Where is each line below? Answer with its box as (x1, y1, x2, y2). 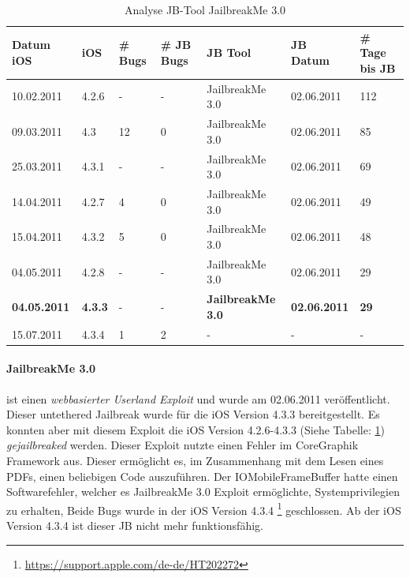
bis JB (360, 59, 396, 76)
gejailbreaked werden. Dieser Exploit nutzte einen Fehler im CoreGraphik (6, 437, 359, 453)
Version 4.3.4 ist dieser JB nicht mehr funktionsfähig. (6, 516, 263, 533)
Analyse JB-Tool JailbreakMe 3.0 (124, 2, 286, 17)
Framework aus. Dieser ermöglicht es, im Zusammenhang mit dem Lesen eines (6, 452, 384, 468)
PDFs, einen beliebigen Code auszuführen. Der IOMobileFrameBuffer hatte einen (6, 467, 398, 484)
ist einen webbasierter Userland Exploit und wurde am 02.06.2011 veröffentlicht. (6, 390, 390, 407)
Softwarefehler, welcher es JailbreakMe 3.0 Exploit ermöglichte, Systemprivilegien (6, 483, 400, 500)
